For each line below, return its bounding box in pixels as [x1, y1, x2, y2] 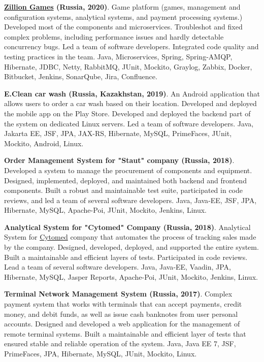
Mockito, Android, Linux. [4, 138, 84, 148]
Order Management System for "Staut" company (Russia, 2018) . [4, 155, 235, 166]
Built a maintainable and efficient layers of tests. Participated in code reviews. [4, 251, 248, 262]
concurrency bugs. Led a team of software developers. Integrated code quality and [4, 41, 259, 52]
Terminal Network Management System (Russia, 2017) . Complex [4, 288, 233, 299]
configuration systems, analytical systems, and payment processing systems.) [4, 11, 243, 22]
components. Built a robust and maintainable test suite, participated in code [4, 185, 243, 195]
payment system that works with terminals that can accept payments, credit [4, 299, 242, 309]
